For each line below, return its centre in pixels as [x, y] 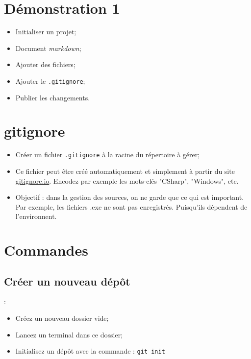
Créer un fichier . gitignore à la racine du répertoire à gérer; [108, 155]
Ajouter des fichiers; [45, 64]
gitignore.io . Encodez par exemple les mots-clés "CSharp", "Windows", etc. [127, 180]
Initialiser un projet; [46, 32]
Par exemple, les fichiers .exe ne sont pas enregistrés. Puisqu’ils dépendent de [131, 206]
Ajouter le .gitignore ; [50, 81]
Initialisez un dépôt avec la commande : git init [90, 351]
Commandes [46, 250]
